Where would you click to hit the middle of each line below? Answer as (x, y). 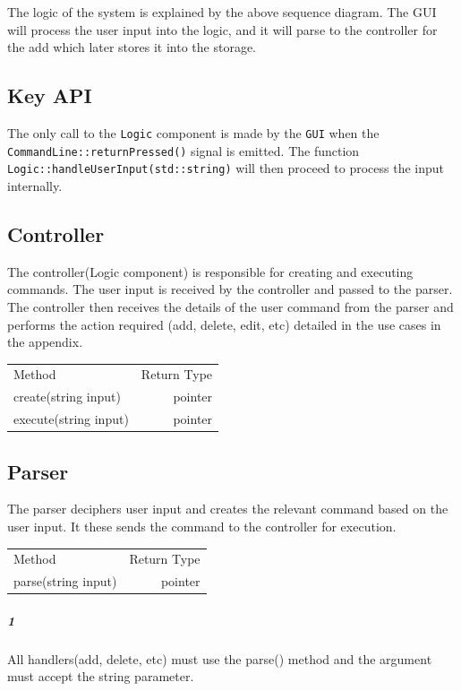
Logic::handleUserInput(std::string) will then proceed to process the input (226, 168)
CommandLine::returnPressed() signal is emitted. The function (184, 150)
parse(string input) (65, 581)
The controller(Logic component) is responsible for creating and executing (210, 271)
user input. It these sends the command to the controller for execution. (202, 527)
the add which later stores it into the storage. (132, 47)
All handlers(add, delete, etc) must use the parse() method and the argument (220, 658)
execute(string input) (71, 419)
